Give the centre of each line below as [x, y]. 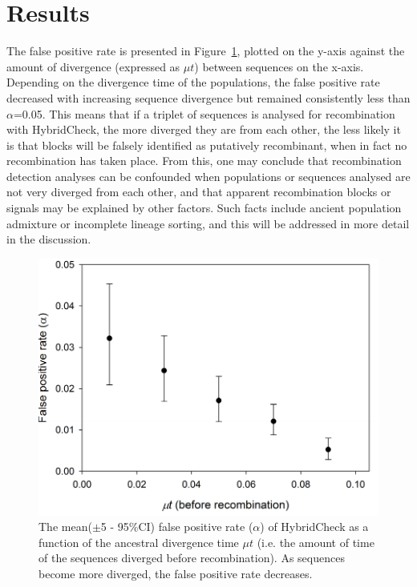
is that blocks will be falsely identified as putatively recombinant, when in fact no [207, 145]
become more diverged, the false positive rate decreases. [176, 573]
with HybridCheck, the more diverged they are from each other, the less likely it [204, 129]
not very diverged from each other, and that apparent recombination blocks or [199, 192]
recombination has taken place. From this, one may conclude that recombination [204, 161]
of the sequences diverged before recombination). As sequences [192, 558]
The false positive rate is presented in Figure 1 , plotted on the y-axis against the [206, 51]
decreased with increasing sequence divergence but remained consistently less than [208, 97]
